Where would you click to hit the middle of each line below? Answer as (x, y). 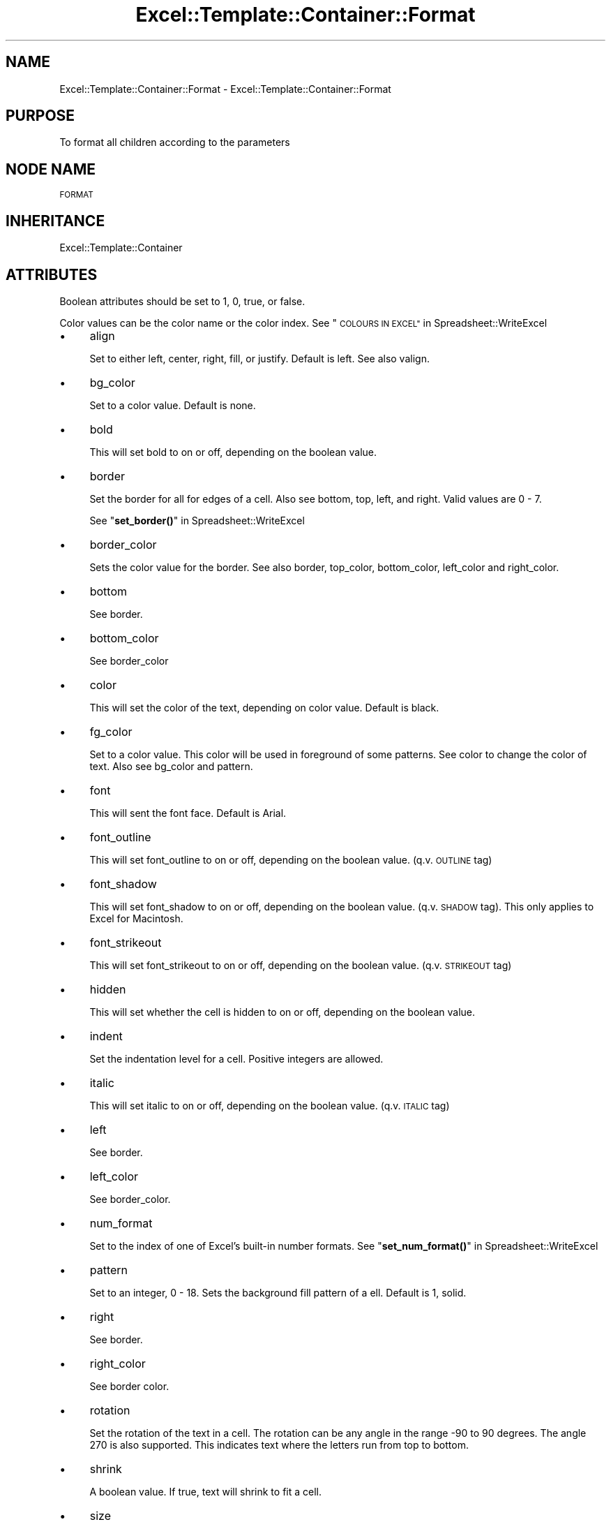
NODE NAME (51, 169)
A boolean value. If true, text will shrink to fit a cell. (205, 1491)
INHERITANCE (55, 221)
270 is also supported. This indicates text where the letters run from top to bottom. (279, 1445)
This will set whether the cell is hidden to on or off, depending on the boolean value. (282, 1012)
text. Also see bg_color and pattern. (171, 766)
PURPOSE (40, 116)
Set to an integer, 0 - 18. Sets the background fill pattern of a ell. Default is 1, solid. (278, 1292)
